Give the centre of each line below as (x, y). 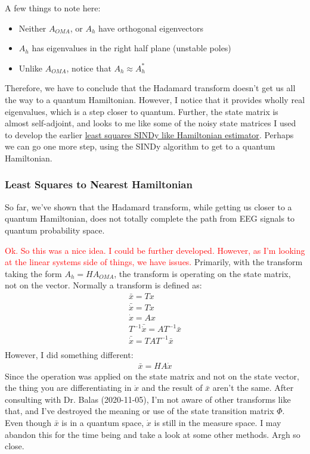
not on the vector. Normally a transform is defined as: (103, 285)
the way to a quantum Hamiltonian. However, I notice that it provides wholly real (155, 99)
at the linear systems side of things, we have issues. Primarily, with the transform (154, 262)
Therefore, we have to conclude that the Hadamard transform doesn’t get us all (150, 88)
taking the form (33, 273)
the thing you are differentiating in (68, 388)
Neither (32, 28)
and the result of (172, 388)
